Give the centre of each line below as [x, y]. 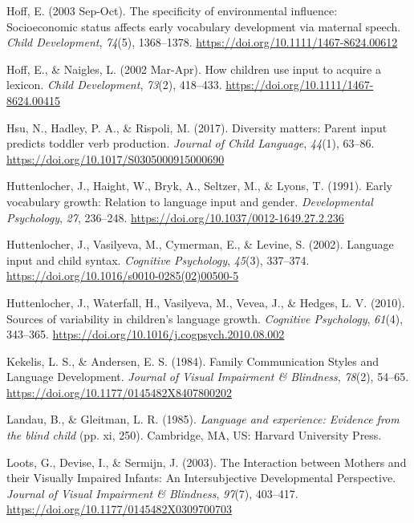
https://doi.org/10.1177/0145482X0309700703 [119, 509]
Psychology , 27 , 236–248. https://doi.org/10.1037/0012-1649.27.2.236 [175, 217]
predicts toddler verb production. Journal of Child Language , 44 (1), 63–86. [191, 143]
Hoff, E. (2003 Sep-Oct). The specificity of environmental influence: [172, 10]
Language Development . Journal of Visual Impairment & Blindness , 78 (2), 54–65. [208, 377]
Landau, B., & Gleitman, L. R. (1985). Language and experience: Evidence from [203, 419]
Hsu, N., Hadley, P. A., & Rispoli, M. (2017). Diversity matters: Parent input [197, 127]
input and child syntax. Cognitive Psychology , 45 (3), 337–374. [158, 259]
